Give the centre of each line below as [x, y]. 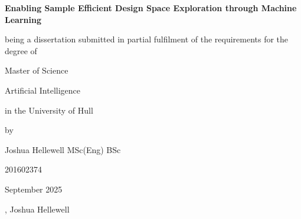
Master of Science [37, 70]
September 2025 [34, 189]
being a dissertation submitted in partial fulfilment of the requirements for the [147, 39]
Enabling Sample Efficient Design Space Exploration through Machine [151, 8]
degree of [21, 50]
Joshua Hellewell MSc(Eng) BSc [63, 149]
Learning [23, 19]
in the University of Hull [49, 110]
